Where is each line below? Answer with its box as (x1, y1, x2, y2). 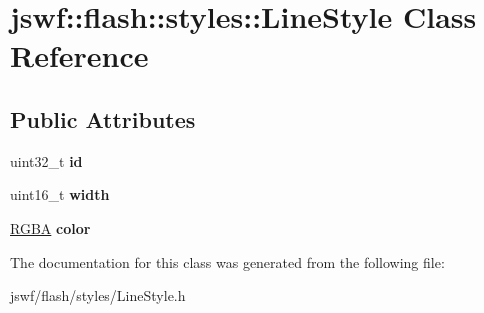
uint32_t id (10, 150, 83, 171)
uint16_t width (10, 184, 110, 205)
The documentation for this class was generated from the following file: (10, 251, 445, 272)
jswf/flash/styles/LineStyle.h (10, 285, 186, 306)
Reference (10, 35, 149, 76)
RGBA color (10, 217, 91, 238)
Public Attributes (10, 103, 196, 134)
